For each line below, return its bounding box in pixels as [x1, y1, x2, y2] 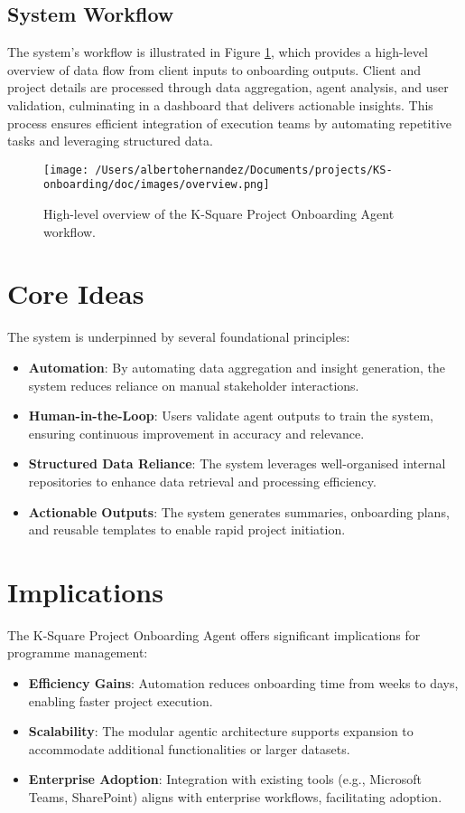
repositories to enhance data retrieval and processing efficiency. [28, 471, 377, 490]
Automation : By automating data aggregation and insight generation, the [28, 357, 445, 376]
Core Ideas [7, 275, 144, 312]
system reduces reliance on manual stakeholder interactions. [28, 375, 359, 394]
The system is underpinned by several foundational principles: [7, 327, 350, 346]
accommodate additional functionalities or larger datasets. [28, 739, 350, 758]
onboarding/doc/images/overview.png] [43, 178, 270, 192]
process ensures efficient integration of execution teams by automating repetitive [7, 113, 452, 132]
